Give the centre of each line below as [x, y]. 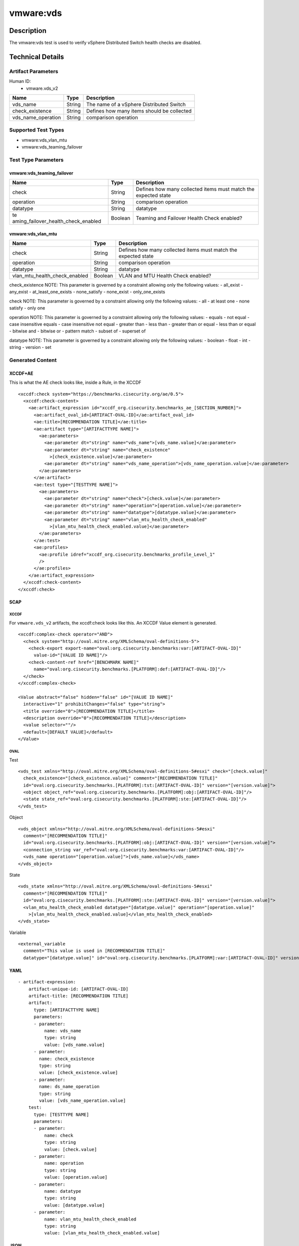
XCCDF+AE [21, 373]
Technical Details [37, 57]
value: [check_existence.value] [78, 1073]
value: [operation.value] [76, 1177]
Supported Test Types [37, 130]
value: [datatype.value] [75, 1205]
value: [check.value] [71, 1149]
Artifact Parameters [34, 71]
